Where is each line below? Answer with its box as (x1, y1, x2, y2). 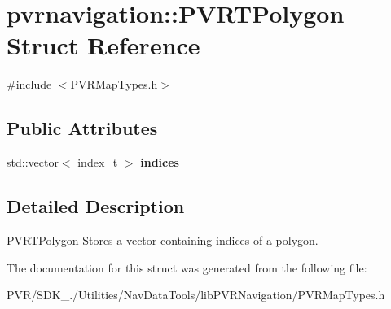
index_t (77, 154, 118, 171)
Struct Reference (7, 28, 200, 62)
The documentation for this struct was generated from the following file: (7, 259, 367, 276)
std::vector (7, 154, 59, 171)
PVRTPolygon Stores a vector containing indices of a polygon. (7, 231, 319, 248)
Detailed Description (7, 194, 185, 219)
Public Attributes (7, 115, 158, 141)
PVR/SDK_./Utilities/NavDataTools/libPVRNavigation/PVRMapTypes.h (7, 286, 385, 303)
